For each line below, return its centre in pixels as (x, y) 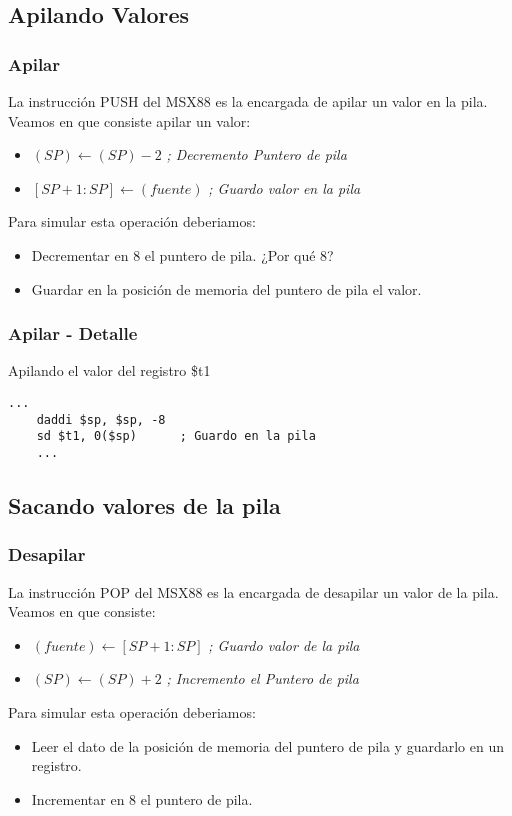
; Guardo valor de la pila (284, 644)
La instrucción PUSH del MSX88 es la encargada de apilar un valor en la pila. (248, 101)
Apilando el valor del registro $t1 (109, 370)
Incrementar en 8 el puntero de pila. (142, 798)
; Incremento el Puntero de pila (262, 678)
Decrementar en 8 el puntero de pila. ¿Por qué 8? (182, 254)
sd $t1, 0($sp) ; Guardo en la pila (176, 436)
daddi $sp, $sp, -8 (101, 419)
